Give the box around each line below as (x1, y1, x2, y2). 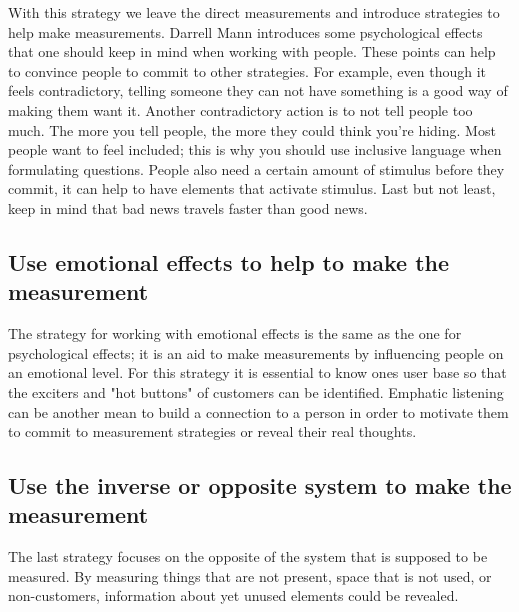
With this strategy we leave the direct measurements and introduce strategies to (8, 2, 500, 22)
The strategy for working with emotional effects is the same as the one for (8, 323, 462, 344)
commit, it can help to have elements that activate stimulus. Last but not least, (8, 178, 496, 199)
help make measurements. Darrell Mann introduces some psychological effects (8, 21, 483, 42)
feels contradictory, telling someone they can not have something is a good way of (8, 80, 508, 101)
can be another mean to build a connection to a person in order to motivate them (8, 401, 509, 422)
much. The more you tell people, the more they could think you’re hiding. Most (8, 119, 496, 140)
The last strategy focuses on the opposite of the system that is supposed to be (8, 546, 488, 567)
